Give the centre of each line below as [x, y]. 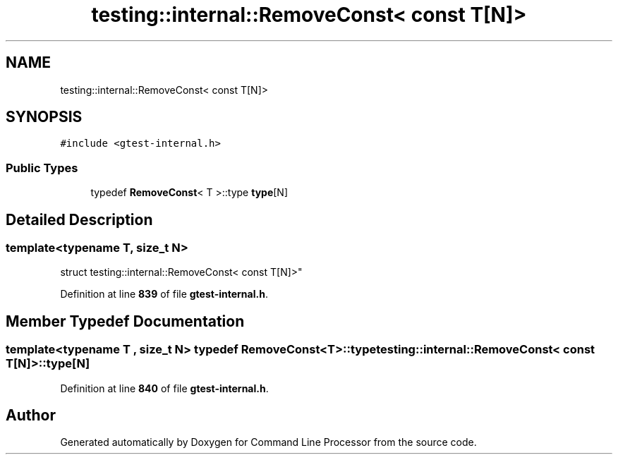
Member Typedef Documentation [125, 321]
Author [31, 416]
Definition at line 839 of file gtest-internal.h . [164, 294]
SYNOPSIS [44, 117]
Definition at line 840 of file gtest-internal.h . [164, 388]
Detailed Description [79, 219]
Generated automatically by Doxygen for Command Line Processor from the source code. [268, 442]
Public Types [42, 168]
